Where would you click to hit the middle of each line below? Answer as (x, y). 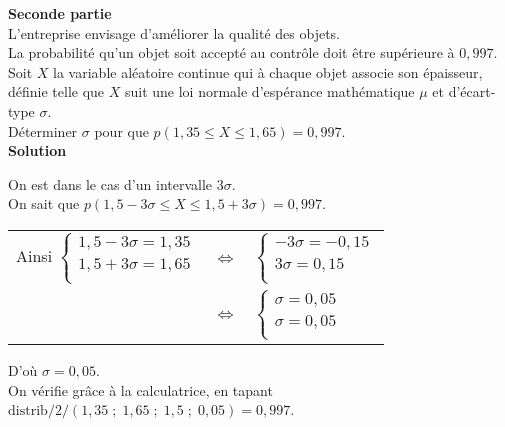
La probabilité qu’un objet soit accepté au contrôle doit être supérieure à (231, 52)
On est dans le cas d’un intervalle (110, 183)
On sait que (44, 203)
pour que (121, 130)
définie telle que (56, 91)
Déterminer (43, 130)
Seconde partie (60, 13)
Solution (37, 150)
